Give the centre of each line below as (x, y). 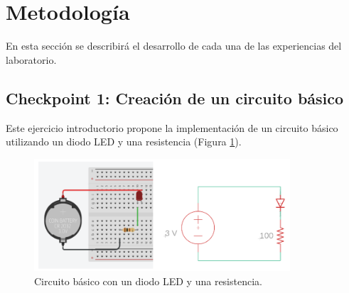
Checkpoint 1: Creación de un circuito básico (175, 98)
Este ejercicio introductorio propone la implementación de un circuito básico (172, 127)
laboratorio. (31, 59)
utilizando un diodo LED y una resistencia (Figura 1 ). (124, 142)
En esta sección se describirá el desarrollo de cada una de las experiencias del (174, 46)
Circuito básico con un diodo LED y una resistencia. (148, 281)
